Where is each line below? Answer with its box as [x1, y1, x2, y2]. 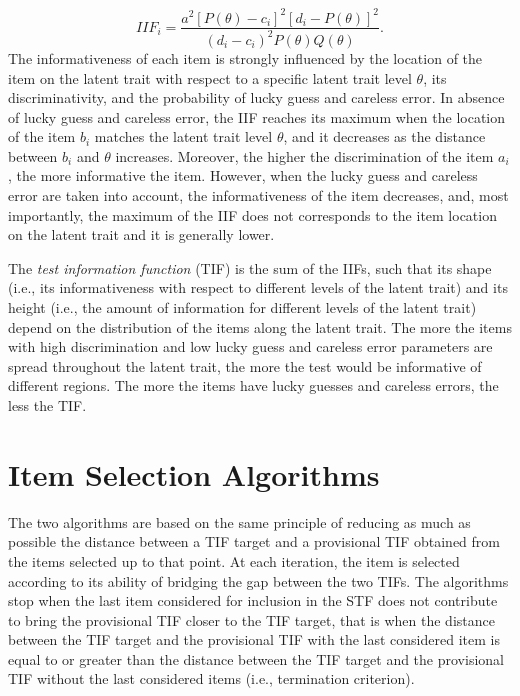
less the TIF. [8, 395, 87, 415]
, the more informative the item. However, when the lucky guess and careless [8, 165, 478, 186]
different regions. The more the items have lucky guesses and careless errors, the [8, 375, 499, 396]
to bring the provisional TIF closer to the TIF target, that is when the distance [8, 609, 495, 630]
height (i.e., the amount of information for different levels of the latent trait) [8, 297, 477, 318]
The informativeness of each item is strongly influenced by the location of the [8, 47, 483, 68]
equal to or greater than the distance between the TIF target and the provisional [8, 648, 504, 669]
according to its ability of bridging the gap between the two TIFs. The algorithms [8, 570, 509, 591]
